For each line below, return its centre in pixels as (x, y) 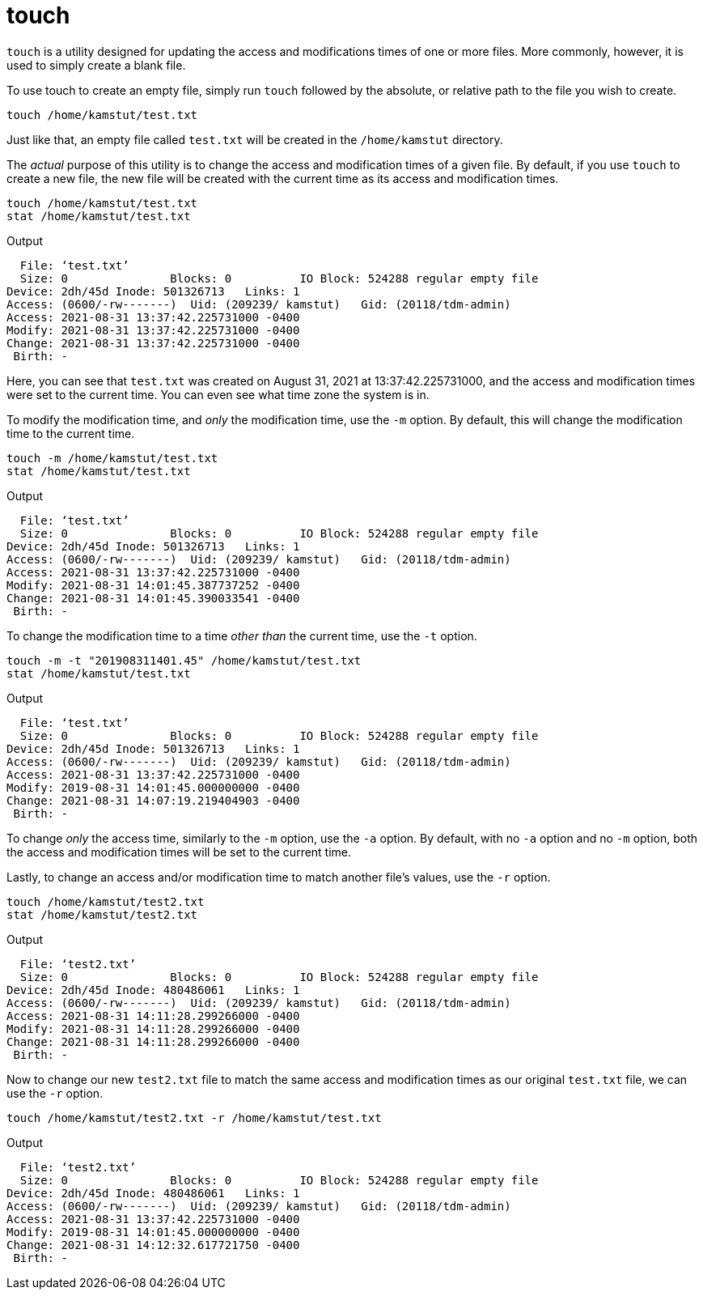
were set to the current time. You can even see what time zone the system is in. (218, 394)
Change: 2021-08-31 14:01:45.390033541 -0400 (153, 598)
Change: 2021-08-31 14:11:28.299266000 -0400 (153, 1041)
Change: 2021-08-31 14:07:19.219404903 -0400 (153, 800)
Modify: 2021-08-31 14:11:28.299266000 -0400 (153, 1028)
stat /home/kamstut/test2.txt (102, 914)
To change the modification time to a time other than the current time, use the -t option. (242, 635)
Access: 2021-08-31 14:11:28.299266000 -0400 (153, 1016)
